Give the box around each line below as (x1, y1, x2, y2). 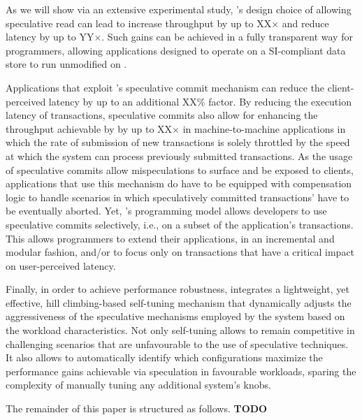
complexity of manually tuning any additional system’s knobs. (6, 377, 271, 392)
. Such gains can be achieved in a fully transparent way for (101, 29, 353, 44)
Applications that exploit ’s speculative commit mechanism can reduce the (6, 80, 325, 94)
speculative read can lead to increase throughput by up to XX (6, 15, 272, 30)
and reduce (282, 15, 329, 30)
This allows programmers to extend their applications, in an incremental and (6, 231, 335, 245)
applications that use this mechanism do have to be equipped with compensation (6, 176, 352, 191)
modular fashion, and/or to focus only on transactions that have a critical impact (6, 245, 355, 259)
